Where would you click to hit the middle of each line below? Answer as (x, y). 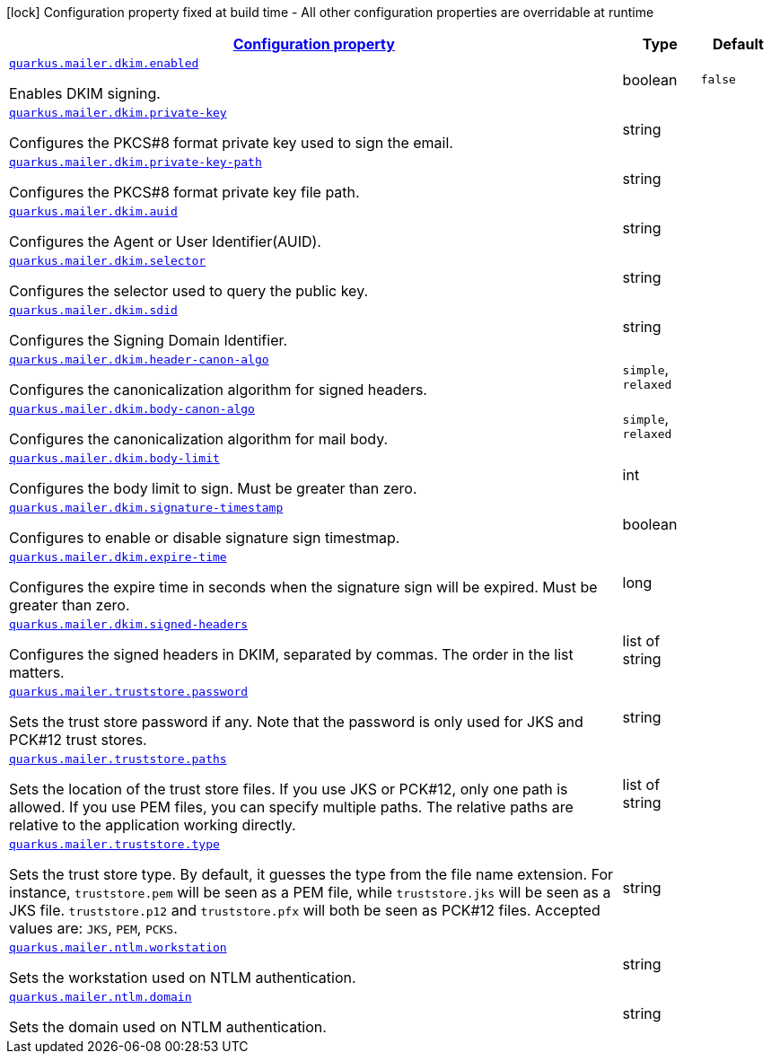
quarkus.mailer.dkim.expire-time (118, 557)
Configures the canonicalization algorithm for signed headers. (218, 390)
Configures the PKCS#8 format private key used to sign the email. (231, 143)
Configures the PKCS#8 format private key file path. (184, 192)
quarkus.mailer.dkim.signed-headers (129, 624)
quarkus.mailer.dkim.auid (93, 211)
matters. (37, 672)
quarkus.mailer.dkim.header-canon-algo (139, 360)
